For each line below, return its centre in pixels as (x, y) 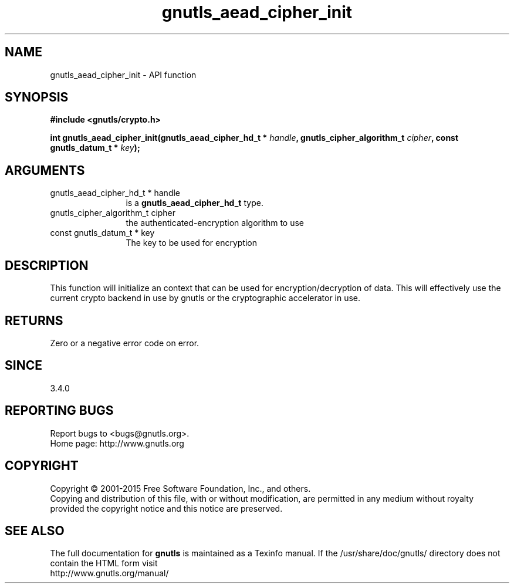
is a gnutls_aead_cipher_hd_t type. (195, 203)
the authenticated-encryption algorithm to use (215, 223)
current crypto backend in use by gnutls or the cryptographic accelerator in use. (205, 298)
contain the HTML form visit (104, 563)
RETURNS (34, 320)
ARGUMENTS (45, 170)
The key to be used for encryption (192, 243)
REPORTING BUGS (59, 411)
